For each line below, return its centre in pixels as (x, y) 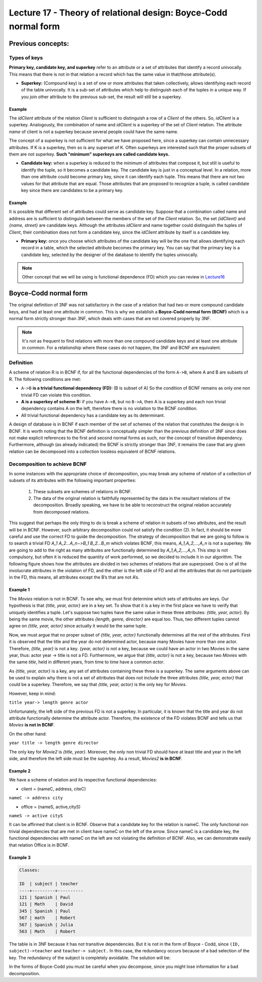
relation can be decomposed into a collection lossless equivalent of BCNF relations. (92, 451)
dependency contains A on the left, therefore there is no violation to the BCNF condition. (109, 409)
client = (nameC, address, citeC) (54, 789)
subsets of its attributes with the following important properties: (73, 481)
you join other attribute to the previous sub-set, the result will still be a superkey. (101, 97)
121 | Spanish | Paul (45, 897)
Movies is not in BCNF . (32, 725)
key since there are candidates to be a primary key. (72, 190)
